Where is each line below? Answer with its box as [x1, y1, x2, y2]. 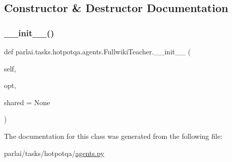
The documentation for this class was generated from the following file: [4, 130, 222, 141]
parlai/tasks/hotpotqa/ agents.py [4, 147, 104, 158]
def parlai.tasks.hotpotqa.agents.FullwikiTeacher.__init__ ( [4, 46, 191, 56]
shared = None [4, 97, 50, 107]
